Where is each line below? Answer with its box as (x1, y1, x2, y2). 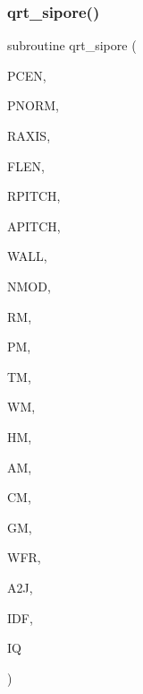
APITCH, (7, 216, 61, 235)
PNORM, (7, 96, 59, 115)
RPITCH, (7, 187, 61, 205)
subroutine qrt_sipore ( (7, 36, 137, 55)
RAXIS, (7, 126, 51, 144)
